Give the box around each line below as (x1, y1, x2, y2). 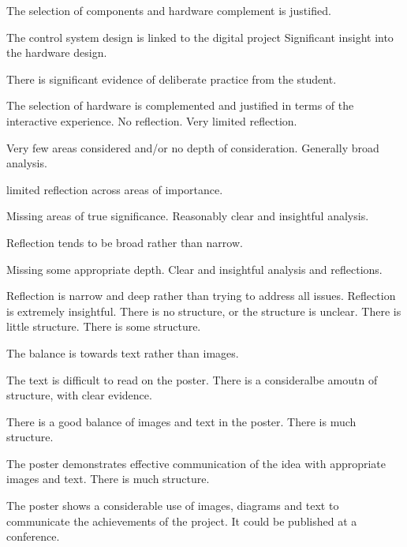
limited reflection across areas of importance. (6, 181, 223, 197)
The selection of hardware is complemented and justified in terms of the (6, 97, 354, 114)
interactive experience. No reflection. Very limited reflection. (6, 112, 297, 129)
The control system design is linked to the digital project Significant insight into (6, 28, 394, 45)
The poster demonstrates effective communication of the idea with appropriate (6, 455, 386, 471)
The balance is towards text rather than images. (6, 344, 239, 361)
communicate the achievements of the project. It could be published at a (6, 512, 357, 529)
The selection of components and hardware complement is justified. (6, 2, 331, 18)
